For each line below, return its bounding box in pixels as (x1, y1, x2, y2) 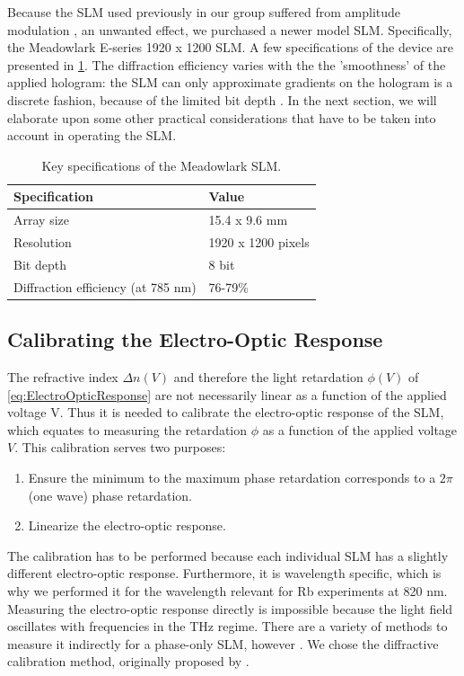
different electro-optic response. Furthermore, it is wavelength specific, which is (7, 564, 442, 583)
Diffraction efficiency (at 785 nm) (13, 277, 197, 296)
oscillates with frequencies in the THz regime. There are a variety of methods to (7, 617, 448, 636)
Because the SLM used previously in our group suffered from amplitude (7, 3, 401, 21)
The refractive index (7, 368, 118, 387)
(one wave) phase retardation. (28, 485, 192, 504)
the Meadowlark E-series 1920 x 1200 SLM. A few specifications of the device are (7, 38, 453, 57)
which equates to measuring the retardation (7, 420, 248, 439)
